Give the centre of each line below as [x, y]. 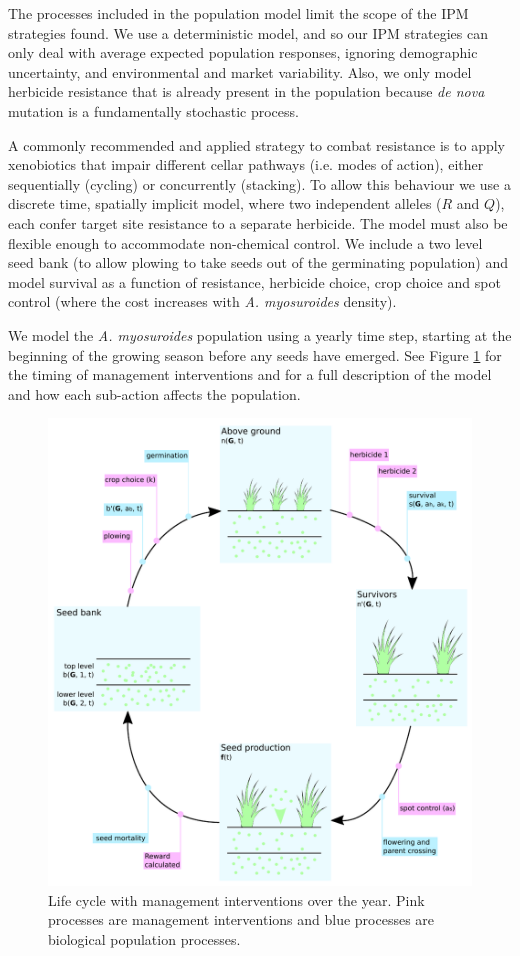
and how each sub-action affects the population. [154, 393]
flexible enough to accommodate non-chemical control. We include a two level [245, 242]
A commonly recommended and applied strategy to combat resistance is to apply [257, 144]
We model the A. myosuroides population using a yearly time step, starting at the [260, 334]
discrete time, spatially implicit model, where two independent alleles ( [225, 203]
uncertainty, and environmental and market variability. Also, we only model [240, 71]
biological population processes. [144, 938]
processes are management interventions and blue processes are [241, 919]
